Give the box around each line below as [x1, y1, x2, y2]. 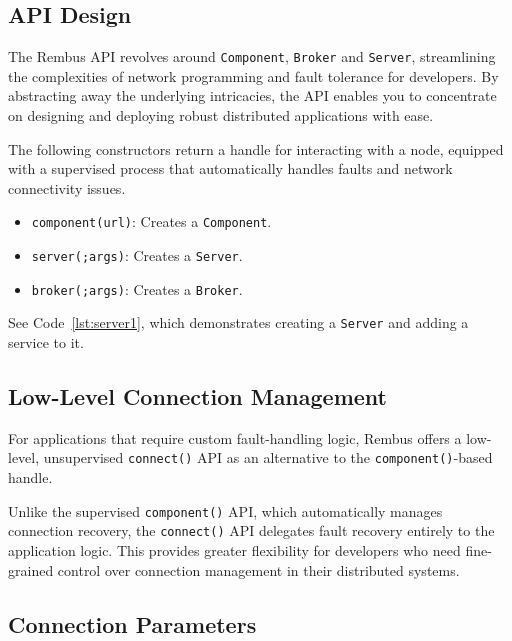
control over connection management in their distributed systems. [57, 559, 460, 580]
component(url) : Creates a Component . [31, 211, 272, 232]
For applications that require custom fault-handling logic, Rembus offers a [8, 427, 462, 448]
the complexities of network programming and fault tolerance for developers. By [8, 65, 499, 86]
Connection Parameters [8, 608, 257, 639]
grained [8, 559, 54, 580]
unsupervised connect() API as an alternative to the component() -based [43, 447, 493, 468]
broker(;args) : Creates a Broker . [31, 278, 243, 299]
